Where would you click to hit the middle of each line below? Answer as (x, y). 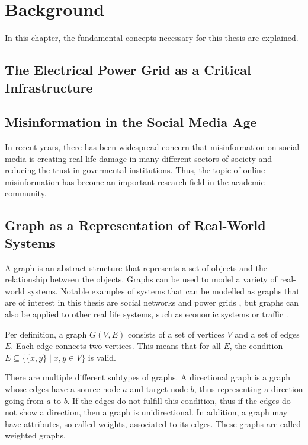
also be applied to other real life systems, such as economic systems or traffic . (147, 314)
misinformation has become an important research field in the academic (135, 181)
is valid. (102, 357)
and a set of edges (267, 334)
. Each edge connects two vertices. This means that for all (116, 346)
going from (24, 400)
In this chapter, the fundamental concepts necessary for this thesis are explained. (152, 38)
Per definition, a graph (46, 334)
